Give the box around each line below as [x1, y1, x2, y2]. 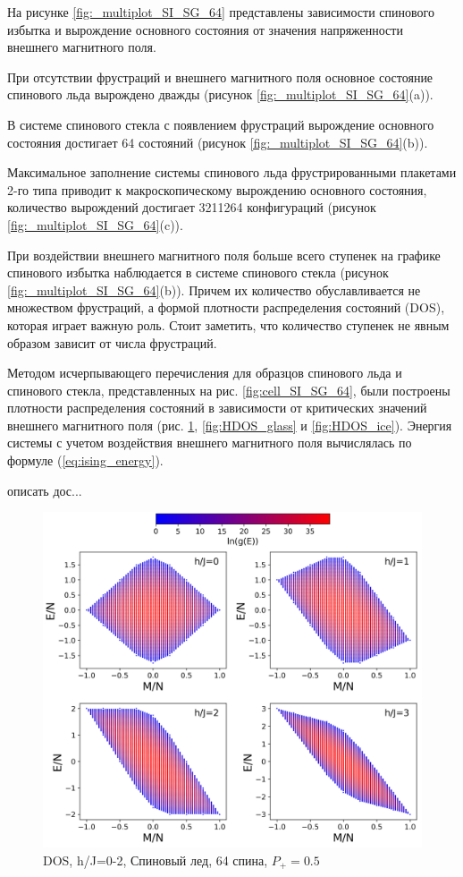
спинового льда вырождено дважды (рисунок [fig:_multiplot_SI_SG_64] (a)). [7, 85, 434, 104]
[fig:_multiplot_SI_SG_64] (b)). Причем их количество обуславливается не [7, 280, 421, 299]
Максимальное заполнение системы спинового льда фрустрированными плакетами [7, 163, 457, 182]
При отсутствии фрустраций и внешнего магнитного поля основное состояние [7, 67, 434, 86]
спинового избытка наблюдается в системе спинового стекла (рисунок [7, 263, 389, 282]
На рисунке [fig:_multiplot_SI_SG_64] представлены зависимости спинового [7, 3, 434, 21]
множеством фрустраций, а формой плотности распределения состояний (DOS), [7, 298, 445, 317]
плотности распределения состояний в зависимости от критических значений [7, 398, 427, 417]
